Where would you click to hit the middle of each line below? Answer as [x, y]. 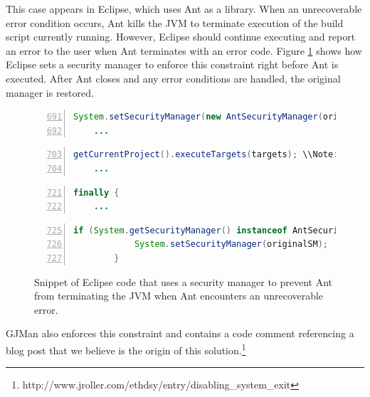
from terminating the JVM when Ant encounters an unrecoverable [179, 296]
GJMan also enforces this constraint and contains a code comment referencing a [180, 333]
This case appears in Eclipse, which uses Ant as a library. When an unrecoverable [184, 9]
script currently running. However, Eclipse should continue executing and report [181, 37]
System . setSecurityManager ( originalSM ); [231, 244]
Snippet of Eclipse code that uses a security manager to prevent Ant [184, 281]
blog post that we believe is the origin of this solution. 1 [126, 349]
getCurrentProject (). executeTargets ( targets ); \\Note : [206, 155]
